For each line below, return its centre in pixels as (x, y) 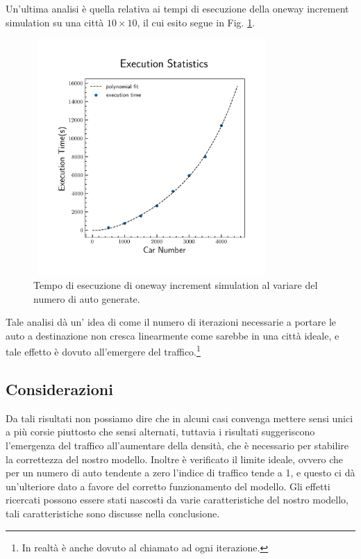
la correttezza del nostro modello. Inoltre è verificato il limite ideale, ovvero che (174, 459)
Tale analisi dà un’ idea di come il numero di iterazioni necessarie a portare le (171, 322)
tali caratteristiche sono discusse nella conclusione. (113, 513)
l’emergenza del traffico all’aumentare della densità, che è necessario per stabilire (177, 445)
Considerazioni (59, 389)
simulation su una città (55, 22)
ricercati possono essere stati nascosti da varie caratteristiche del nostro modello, (177, 500)
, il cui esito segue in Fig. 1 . (196, 22)
